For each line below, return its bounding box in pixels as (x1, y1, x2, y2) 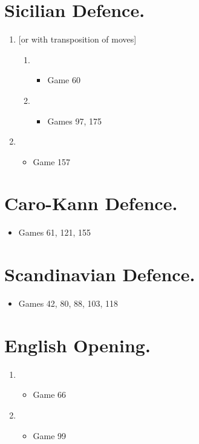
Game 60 (47, 73, 80, 86)
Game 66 (33, 388, 67, 401)
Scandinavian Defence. (4, 262, 195, 287)
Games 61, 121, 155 (18, 226, 91, 239)
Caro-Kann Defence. (4, 191, 178, 216)
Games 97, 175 (47, 114, 102, 127)
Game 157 (33, 155, 71, 168)
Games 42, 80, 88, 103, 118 (18, 297, 119, 310)
